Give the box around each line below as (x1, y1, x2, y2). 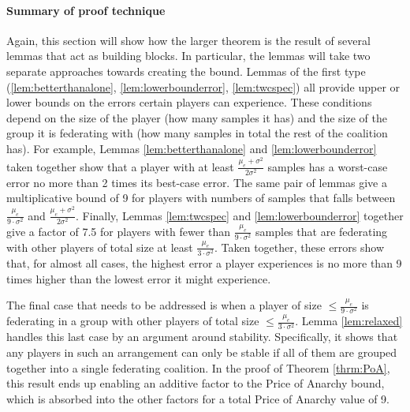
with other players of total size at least (6, 238, 193, 255)
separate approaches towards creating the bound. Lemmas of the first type (6, 62, 366, 79)
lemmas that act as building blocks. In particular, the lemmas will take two (6, 47, 371, 64)
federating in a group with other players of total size (6, 313, 259, 329)
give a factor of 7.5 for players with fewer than (6, 223, 231, 239)
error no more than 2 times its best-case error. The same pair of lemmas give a (6, 174, 387, 190)
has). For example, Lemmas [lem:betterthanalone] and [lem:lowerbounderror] (6, 140, 377, 156)
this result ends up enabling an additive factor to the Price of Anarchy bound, (6, 375, 385, 391)
